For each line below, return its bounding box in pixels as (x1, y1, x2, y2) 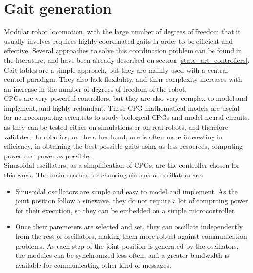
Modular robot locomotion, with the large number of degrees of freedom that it (4, 26, 241, 37)
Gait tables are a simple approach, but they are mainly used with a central (4, 64, 228, 75)
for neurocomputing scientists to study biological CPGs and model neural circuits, (4, 112, 250, 122)
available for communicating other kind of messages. (15, 259, 171, 270)
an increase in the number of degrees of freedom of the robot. (4, 83, 187, 94)
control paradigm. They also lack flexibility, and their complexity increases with (4, 74, 242, 84)
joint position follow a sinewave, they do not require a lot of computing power (15, 195, 248, 206)
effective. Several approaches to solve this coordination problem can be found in (4, 45, 242, 56)
